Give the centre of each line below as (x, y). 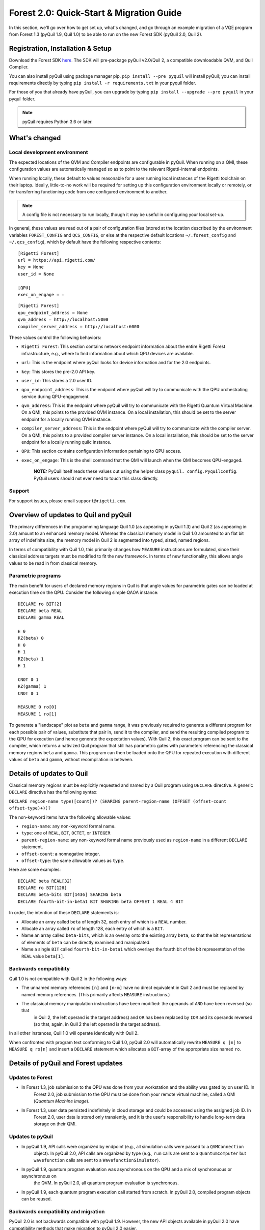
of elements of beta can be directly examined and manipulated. (86, 942)
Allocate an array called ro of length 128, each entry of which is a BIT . (93, 929)
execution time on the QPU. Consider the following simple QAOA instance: (84, 592)
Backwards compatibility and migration (57, 1212)
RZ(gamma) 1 (32, 687)
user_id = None (36, 274)
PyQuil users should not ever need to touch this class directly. (96, 478)
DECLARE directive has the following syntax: (53, 792)
